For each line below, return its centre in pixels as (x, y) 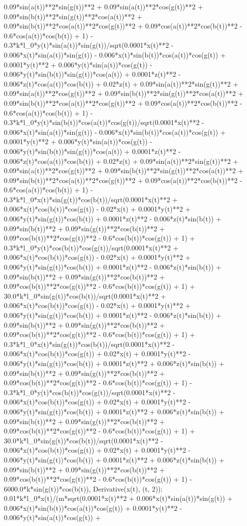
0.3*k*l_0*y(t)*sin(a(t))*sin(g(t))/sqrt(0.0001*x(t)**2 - (89, 45)
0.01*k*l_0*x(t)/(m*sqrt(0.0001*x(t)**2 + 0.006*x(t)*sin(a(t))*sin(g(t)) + (118, 498)
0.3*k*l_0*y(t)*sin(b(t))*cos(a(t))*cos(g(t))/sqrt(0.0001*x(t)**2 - (104, 122)
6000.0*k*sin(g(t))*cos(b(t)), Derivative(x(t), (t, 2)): (83, 488)
